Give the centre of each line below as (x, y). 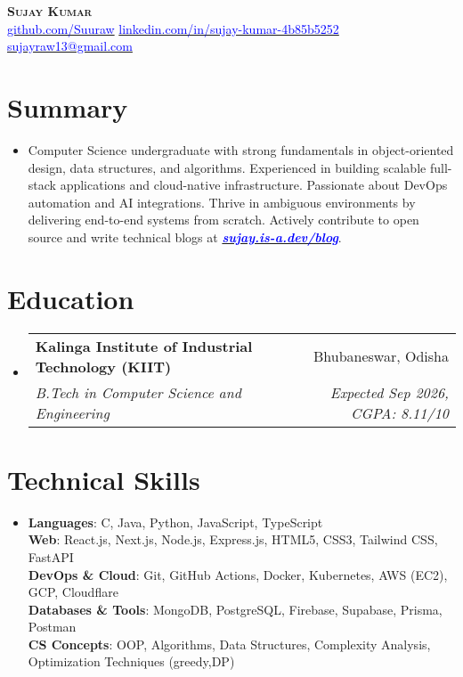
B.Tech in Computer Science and (138, 392)
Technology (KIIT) (103, 366)
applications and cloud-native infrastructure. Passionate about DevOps (254, 185)
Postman (52, 627)
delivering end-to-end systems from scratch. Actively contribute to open (223, 220)
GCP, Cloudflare (73, 592)
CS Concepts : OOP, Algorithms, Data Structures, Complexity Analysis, (229, 644)
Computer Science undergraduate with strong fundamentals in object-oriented (241, 149)
